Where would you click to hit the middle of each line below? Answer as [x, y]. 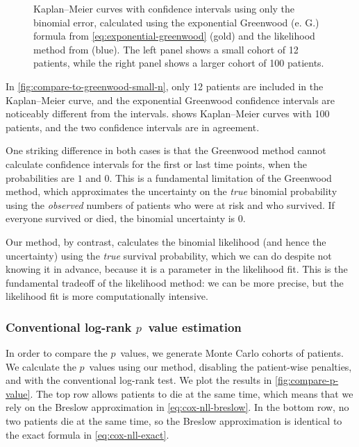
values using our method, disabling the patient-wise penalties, [220, 366]
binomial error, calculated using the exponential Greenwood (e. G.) [176, 22]
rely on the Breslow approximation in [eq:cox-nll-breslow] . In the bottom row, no [177, 407]
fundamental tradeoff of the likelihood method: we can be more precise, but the [175, 282]
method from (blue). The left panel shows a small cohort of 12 [166, 49]
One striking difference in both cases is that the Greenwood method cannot [166, 150]
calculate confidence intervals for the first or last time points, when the [157, 163]
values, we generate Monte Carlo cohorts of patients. [232, 353]
